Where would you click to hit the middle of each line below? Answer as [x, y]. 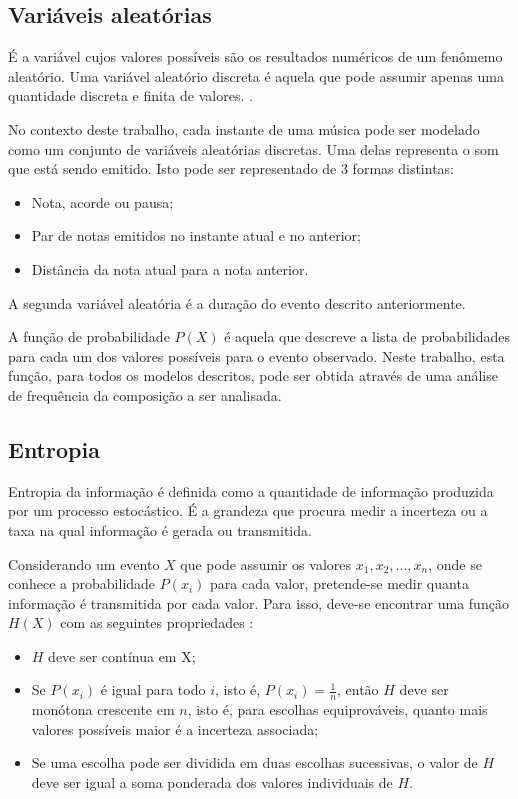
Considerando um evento [84, 563]
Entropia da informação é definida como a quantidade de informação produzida [251, 490]
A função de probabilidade [89, 336]
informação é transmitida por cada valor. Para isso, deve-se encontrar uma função [258, 602]
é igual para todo [153, 689]
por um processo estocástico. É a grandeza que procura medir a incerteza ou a [248, 510]
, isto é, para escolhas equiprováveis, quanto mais [337, 709]
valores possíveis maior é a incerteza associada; [175, 728]
